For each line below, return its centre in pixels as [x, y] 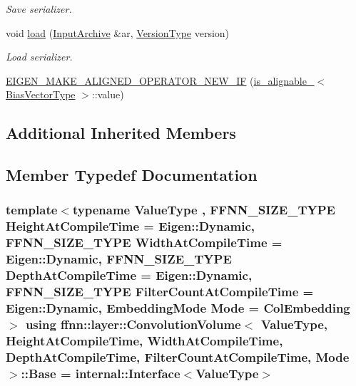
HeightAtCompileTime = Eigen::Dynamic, [131, 226]
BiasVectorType [41, 94]
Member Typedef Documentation [132, 175]
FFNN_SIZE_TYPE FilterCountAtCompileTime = [160, 292]
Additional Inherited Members [121, 133]
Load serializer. [39, 57]
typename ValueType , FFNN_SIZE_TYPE [204, 210]
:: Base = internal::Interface [101, 373]
